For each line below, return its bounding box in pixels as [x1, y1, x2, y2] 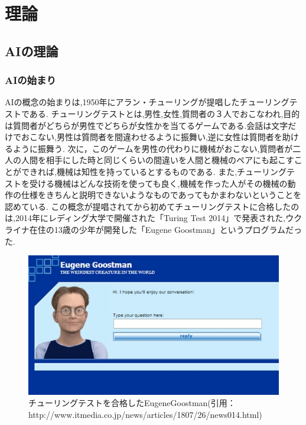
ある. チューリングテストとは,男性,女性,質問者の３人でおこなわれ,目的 [29, 107, 300, 119]
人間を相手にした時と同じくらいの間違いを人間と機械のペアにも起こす [21, 154, 294, 166]
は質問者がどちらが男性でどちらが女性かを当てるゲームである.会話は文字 [5, 119, 288, 131]
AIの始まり [5, 73, 56, 87]
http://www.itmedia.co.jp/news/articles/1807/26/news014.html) [28, 408, 262, 420]
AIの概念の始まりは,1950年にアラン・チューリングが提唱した [5, 96, 240, 108]
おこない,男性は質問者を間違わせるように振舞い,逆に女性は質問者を [21, 131, 282, 143]
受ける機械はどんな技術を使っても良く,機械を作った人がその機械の [29, 177, 288, 189]
